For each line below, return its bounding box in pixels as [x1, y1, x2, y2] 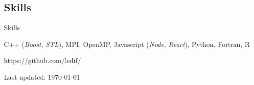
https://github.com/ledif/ [4, 55, 81, 65]
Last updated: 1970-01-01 [4, 71, 80, 82]
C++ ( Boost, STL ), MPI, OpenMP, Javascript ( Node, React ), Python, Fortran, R [4, 39, 250, 49]
